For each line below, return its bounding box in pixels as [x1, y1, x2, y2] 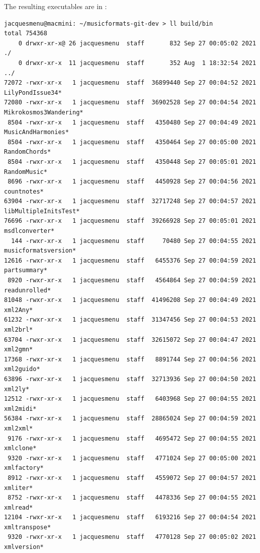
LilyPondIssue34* [4, 89, 62, 96]
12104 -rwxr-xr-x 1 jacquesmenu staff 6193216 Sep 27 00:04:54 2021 [4, 514, 256, 521]
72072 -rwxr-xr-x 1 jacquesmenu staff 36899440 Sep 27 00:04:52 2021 [4, 79, 256, 87]
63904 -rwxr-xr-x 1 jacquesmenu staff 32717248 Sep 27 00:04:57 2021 [4, 198, 256, 205]
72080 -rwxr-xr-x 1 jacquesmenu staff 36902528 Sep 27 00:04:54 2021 [4, 99, 256, 106]
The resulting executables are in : [4, 1, 107, 11]
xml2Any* [4, 306, 33, 314]
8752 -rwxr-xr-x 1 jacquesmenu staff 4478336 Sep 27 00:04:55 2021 [8, 494, 256, 502]
